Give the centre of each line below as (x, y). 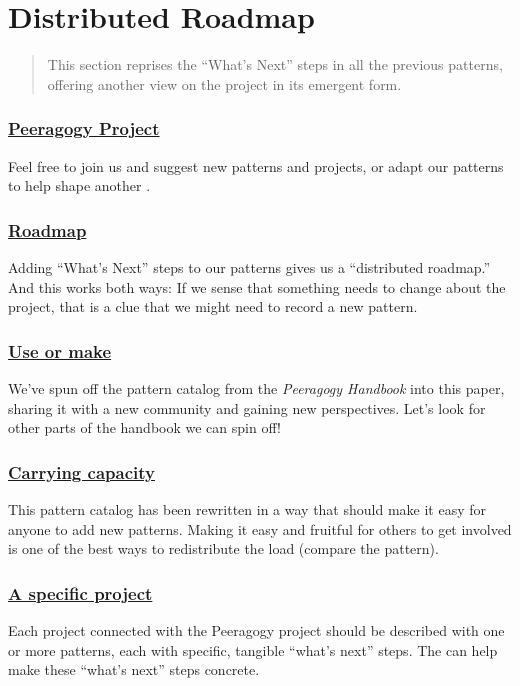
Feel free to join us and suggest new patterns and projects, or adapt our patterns (256, 165)
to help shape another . (79, 185)
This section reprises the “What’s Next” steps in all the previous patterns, (275, 64)
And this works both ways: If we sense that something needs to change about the (257, 286)
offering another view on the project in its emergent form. (224, 83)
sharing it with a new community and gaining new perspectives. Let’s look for (247, 407)
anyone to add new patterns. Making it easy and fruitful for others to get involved (260, 528)
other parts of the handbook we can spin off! (144, 427)
